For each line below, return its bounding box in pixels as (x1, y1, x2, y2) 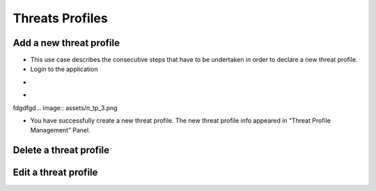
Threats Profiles (13, 10, 108, 26)
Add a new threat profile (13, 37, 120, 49)
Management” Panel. (30, 126, 91, 135)
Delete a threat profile (13, 144, 110, 156)
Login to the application (30, 65, 98, 73)
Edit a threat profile (13, 167, 98, 178)
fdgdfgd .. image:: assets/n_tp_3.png (13, 103, 118, 112)
